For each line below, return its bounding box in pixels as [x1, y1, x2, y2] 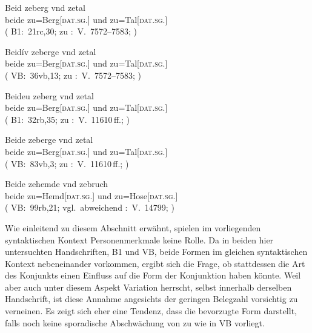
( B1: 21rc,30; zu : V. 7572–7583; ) [5, 25, 138, 38]
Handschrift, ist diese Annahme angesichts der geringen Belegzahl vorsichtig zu [5, 292, 298, 305]
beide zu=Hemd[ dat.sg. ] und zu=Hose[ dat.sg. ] [5, 189, 178, 202]
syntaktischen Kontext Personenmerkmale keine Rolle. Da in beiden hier [5, 233, 274, 246]
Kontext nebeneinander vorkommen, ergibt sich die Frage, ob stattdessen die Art [5, 257, 305, 269]
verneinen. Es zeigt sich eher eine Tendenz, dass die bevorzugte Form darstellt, [5, 305, 297, 317]
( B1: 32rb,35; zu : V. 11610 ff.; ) [5, 113, 130, 125]
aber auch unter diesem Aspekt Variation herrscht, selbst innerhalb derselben [5, 280, 292, 293]
